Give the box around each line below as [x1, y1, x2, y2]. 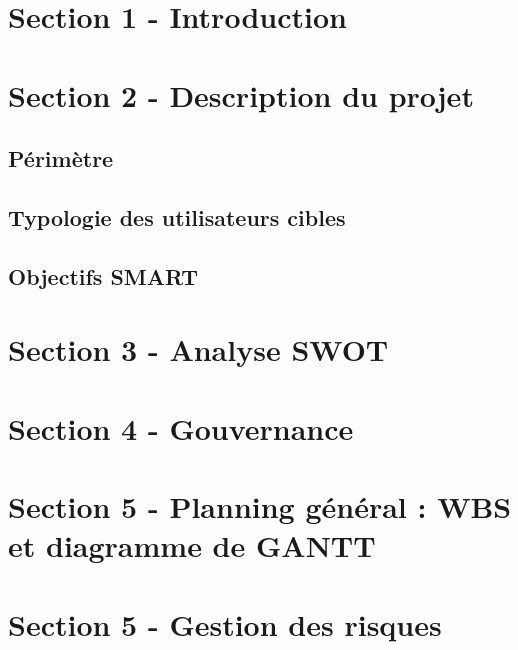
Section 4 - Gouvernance [8, 407, 354, 448]
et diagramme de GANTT [8, 525, 376, 566]
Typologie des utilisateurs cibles [8, 201, 346, 232]
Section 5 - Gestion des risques [8, 603, 442, 644]
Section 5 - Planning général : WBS [8, 486, 512, 527]
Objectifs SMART [8, 260, 198, 291]
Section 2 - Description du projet [8, 74, 474, 115]
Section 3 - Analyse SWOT [8, 329, 389, 370]
